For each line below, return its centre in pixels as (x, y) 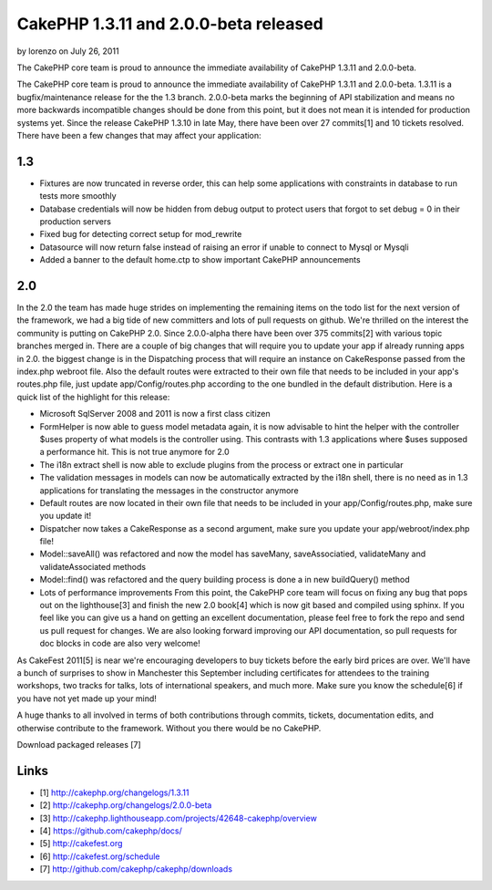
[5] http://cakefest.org (81, 843)
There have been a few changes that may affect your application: (139, 135)
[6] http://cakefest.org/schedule (100, 856)
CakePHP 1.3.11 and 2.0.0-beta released (170, 24)
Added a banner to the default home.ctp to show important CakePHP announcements (200, 260)
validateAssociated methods (92, 566)
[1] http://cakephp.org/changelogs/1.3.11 (114, 792)
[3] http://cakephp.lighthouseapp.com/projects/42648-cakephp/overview (179, 818)
